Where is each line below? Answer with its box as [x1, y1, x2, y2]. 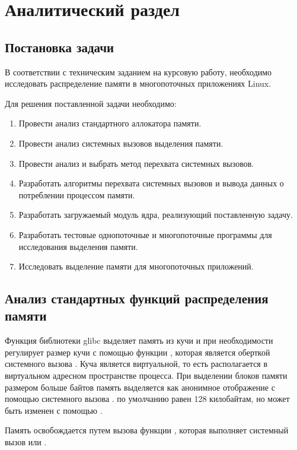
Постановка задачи [5, 37, 114, 56]
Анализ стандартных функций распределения [5, 289, 269, 308]
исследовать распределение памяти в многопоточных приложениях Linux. [5, 77, 272, 90]
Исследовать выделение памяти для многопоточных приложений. [18, 260, 254, 272]
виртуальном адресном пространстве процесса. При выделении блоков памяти [5, 369, 288, 382]
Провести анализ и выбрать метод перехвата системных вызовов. [18, 157, 254, 169]
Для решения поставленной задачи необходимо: [5, 97, 177, 109]
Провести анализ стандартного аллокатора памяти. [18, 117, 202, 129]
